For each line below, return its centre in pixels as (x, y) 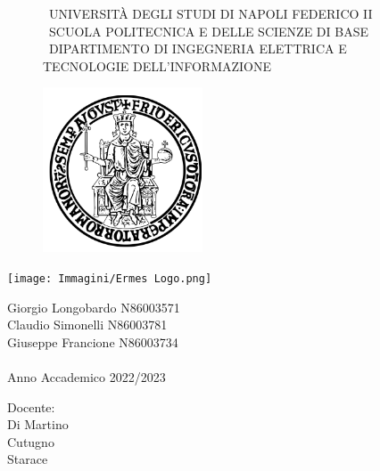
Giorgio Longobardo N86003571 (94, 307)
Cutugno (31, 441)
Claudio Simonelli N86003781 (87, 325)
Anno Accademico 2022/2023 (87, 377)
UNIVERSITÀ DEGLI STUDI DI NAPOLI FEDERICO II (211, 13)
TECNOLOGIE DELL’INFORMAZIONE (157, 65)
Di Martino (38, 424)
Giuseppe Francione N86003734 (93, 341)
